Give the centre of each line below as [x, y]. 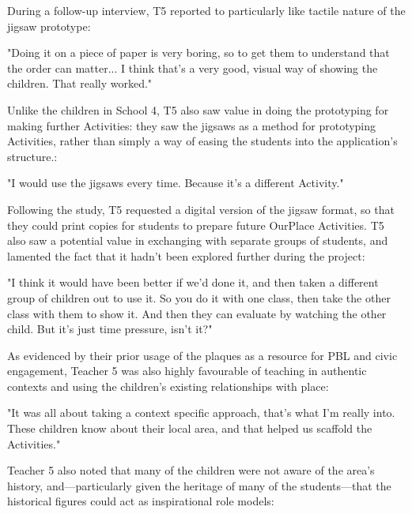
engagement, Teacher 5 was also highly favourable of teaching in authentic [187, 371]
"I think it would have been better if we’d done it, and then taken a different [193, 282]
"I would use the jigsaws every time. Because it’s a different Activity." [176, 183]
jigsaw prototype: [49, 26]
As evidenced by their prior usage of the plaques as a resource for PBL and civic [202, 355]
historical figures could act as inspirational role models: [141, 501]
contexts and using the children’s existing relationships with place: [168, 386]
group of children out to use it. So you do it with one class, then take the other [199, 297]
